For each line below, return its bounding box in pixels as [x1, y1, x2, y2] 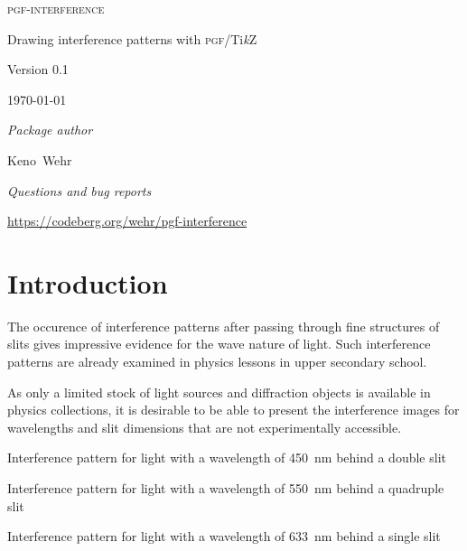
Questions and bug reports [7, 181, 152, 200]
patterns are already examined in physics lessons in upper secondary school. [7, 352, 427, 371]
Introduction [7, 264, 168, 301]
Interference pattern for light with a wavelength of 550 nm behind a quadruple [7, 479, 444, 498]
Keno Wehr [7, 150, 72, 169]
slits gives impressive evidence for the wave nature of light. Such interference [7, 334, 431, 353]
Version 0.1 [7, 60, 69, 79]
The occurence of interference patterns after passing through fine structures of [7, 316, 440, 335]
